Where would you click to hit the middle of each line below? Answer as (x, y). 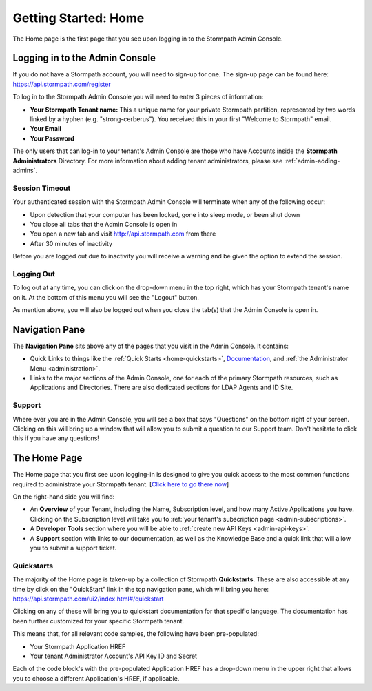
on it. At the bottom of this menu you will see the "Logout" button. (106, 297)
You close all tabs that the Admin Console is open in (104, 224)
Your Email (46, 129)
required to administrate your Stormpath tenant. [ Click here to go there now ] (121, 484)
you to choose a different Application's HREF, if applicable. (96, 678)
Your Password (52, 138)
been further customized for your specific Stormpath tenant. (99, 621)
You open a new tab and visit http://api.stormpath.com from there (123, 234)
